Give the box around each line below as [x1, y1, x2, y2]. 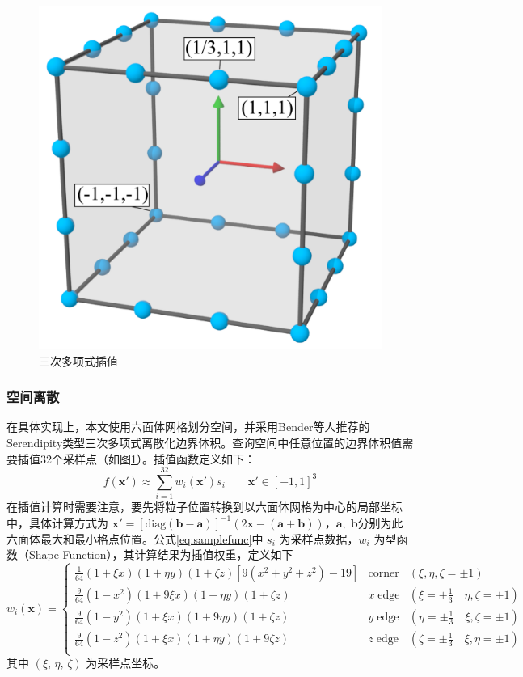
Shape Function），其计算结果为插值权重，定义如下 [28, 546, 293, 563]
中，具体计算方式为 [6, 514, 108, 531]
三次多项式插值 [39, 352, 118, 369]
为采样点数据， [279, 530, 359, 547]
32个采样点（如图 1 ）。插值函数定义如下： [40, 450, 255, 467]
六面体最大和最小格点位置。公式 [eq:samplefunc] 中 [6, 530, 264, 547]
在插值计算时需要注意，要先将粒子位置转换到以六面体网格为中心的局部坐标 [6, 498, 403, 515]
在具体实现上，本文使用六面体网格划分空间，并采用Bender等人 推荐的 [6, 418, 370, 435]
